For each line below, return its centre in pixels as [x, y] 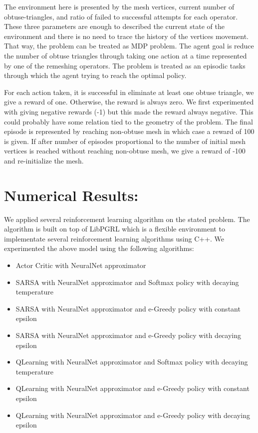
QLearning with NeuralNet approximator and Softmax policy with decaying [132, 362]
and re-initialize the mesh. [44, 160]
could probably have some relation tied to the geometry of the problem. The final [129, 121]
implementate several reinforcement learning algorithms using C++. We [114, 238]
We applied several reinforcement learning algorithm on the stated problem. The [127, 219]
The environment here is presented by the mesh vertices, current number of [119, 6]
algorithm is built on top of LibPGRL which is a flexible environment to [115, 229]
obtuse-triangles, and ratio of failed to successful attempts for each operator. [121, 16]
